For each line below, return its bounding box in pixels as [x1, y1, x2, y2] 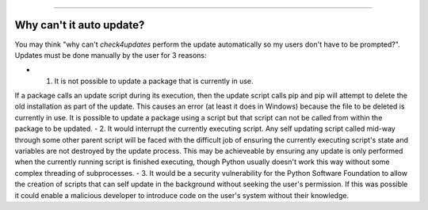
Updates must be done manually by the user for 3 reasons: [14, 50, 207, 59]
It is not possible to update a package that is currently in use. [54, 76, 254, 86]
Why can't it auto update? [14, 18, 145, 32]
